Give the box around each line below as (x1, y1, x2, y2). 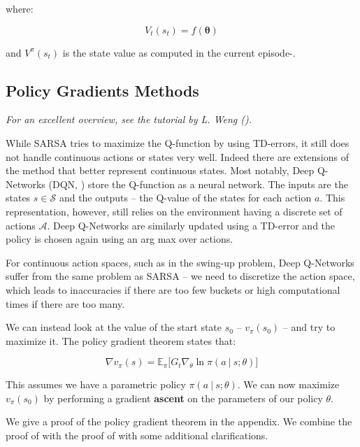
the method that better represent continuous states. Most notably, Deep (6, 163, 315, 178)
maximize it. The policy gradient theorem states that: (6, 333, 236, 348)
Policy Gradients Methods (6, 79, 199, 101)
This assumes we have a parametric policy (6, 377, 186, 392)
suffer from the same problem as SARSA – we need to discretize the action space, (6, 269, 355, 283)
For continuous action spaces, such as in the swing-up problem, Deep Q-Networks (6, 255, 354, 269)
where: (6, 1, 34, 15)
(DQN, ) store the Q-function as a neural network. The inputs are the (48, 176, 348, 191)
